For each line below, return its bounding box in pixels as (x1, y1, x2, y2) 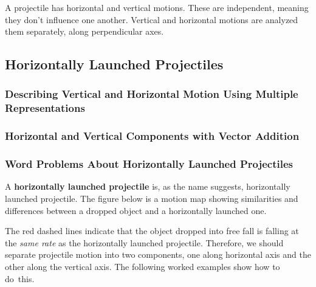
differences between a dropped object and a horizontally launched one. (5, 204, 267, 216)
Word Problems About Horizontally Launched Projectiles (5, 156, 294, 171)
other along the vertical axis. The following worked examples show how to (5, 260, 280, 272)
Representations (5, 100, 85, 116)
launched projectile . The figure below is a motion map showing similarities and (5, 192, 298, 204)
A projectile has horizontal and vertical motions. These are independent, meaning (5, 1, 309, 13)
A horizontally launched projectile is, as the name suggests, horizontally (5, 180, 290, 193)
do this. (5, 272, 35, 285)
